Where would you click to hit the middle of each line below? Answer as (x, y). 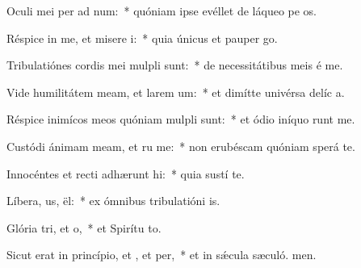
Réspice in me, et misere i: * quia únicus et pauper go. (142, 38)
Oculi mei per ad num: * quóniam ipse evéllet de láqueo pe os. (162, 10)
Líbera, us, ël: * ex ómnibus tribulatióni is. (113, 201)
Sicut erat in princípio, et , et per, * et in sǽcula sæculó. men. (162, 255)
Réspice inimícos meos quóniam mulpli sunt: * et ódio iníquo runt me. (181, 119)
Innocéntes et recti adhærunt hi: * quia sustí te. (126, 173)
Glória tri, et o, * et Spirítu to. (84, 227)
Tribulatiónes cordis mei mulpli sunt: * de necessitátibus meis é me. (175, 65)
